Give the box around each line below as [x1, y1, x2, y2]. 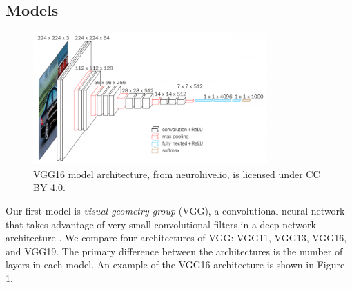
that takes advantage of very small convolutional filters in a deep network [6, 217, 316, 231]
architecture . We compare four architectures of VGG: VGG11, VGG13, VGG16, [6, 230, 347, 245]
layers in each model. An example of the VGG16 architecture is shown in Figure [6, 257, 345, 272]
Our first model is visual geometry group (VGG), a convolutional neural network [6, 203, 345, 218]
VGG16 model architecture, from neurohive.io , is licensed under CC [33, 166, 320, 181]
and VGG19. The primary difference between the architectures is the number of [6, 243, 343, 258]
